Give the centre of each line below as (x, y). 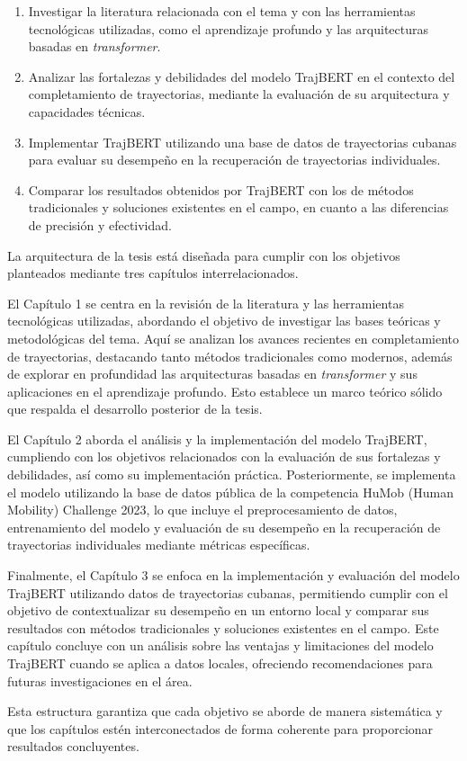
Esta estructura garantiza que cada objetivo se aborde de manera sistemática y (225, 711)
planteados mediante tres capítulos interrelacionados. (153, 273)
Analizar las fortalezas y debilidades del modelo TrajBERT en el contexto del (242, 76)
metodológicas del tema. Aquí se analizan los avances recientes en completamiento (233, 338)
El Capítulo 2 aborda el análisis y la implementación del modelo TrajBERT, (217, 439)
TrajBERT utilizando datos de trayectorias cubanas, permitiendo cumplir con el (228, 592)
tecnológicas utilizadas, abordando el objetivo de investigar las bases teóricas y (224, 321)
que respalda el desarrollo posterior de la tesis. (135, 409)
